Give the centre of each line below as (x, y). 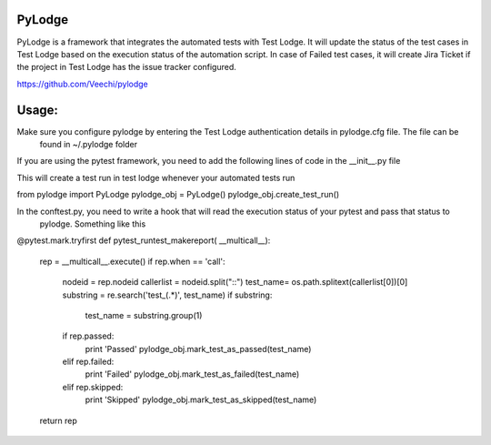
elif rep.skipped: (93, 387)
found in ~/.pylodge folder (89, 144)
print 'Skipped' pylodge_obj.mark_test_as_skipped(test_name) (201, 399)
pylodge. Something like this (93, 224)
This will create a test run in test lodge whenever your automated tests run (156, 177)
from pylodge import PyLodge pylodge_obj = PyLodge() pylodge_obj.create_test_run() (178, 195)
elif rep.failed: (88, 362)
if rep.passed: (88, 336)
